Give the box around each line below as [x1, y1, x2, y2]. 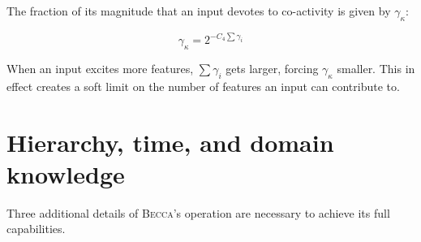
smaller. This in [337, 60, 415, 77]
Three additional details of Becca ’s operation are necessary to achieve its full [6, 204, 390, 221]
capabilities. [6, 220, 66, 237]
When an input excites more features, [6, 60, 194, 77]
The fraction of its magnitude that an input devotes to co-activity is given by [6, 2, 391, 19]
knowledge [6, 157, 125, 190]
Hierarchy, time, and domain [6, 125, 334, 158]
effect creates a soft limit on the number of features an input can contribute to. [6, 77, 400, 94]
